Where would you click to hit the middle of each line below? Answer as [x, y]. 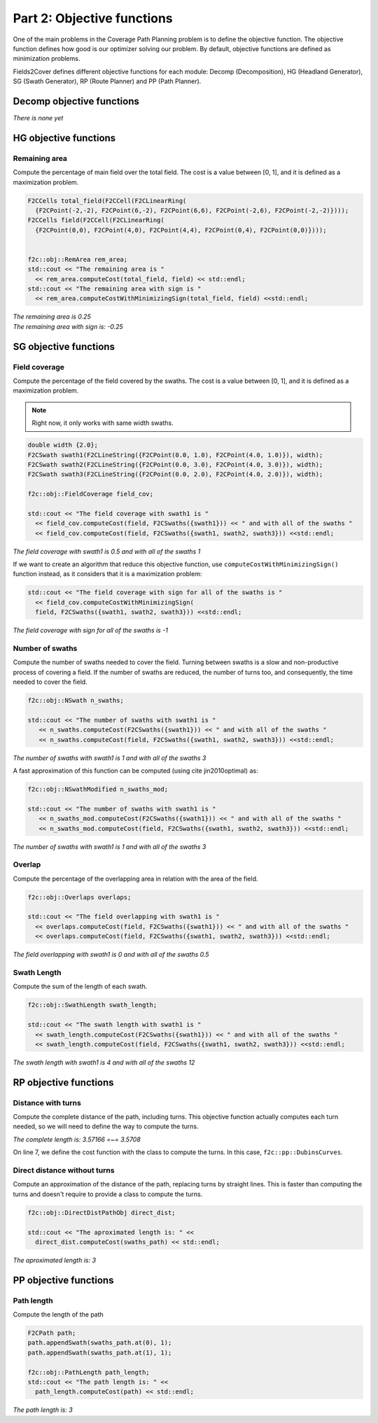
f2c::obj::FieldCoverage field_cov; [91, 494]
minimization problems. [47, 59]
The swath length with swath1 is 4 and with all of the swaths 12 [104, 1062]
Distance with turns [47, 1102]
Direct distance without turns [64, 1170]
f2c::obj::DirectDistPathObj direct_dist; [101, 1212]
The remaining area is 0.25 [52, 317]
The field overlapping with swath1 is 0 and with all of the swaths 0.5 [111, 955]
